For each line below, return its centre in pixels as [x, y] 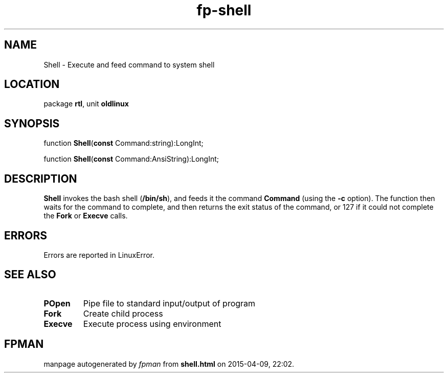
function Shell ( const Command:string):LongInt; [124, 143]
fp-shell [224, 10]
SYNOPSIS [32, 123]
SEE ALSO [30, 275]
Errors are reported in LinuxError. [99, 255]
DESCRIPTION [41, 179]
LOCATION [32, 84]
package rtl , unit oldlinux [86, 104]
